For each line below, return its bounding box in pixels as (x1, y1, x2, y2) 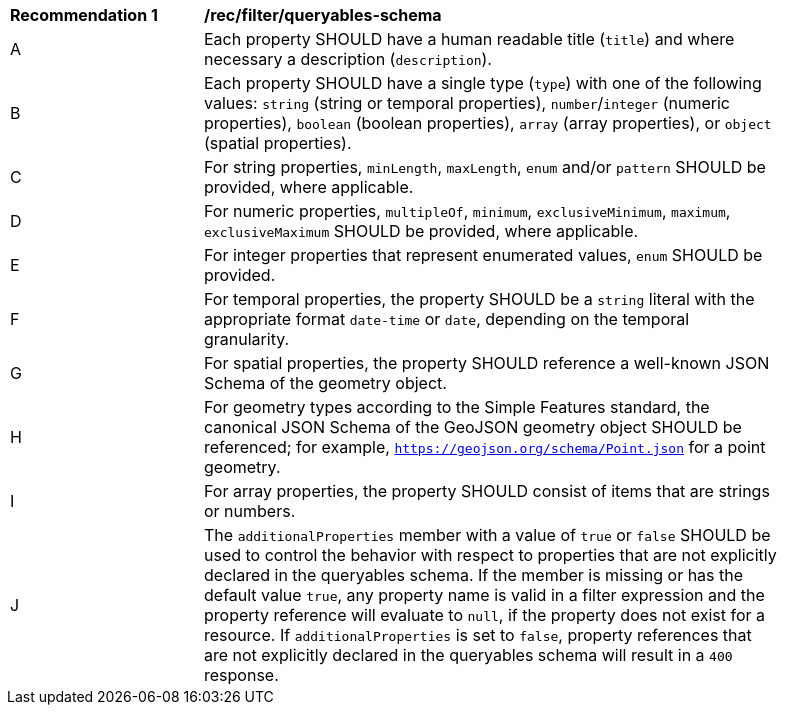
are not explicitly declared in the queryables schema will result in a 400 (204, 645, 733, 665)
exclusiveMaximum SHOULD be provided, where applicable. (204, 221, 639, 241)
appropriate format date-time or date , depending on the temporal (204, 309, 690, 329)
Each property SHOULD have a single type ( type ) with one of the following (204, 73, 762, 93)
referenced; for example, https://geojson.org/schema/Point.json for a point (204, 437, 766, 457)
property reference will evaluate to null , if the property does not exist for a (204, 605, 766, 625)
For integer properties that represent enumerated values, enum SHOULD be (204, 245, 763, 265)
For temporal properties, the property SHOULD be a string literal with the (204, 289, 755, 309)
